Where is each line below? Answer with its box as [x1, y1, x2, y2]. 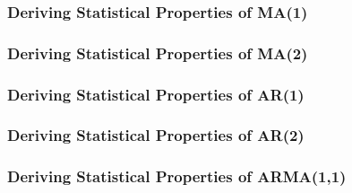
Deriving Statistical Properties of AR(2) [7, 124, 305, 146]
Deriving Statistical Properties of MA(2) [7, 41, 308, 64]
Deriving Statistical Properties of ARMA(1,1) [7, 165, 347, 188]
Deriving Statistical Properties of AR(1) [7, 83, 305, 105]
